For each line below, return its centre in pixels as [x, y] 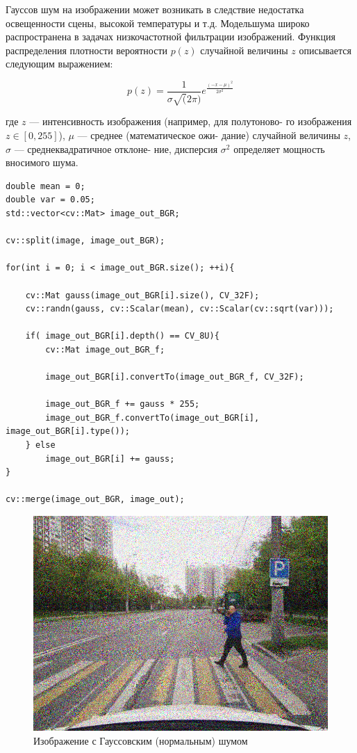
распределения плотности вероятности [87, 50]
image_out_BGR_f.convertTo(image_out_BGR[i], [152, 418]
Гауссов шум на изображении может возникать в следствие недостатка [155, 9]
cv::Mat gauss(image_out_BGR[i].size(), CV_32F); [142, 295]
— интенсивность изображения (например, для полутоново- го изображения [191, 121]
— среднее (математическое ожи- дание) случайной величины [209, 135]
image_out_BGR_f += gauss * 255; [123, 404]
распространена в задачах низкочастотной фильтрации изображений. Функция [171, 37]
